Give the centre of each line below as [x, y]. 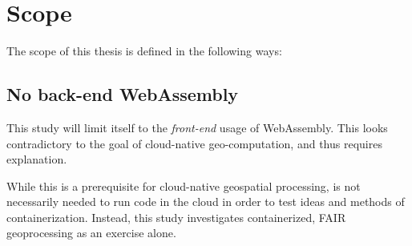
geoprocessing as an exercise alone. [91, 233]
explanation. [37, 159]
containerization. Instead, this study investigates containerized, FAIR [176, 217]
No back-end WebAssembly [123, 94]
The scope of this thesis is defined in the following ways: [144, 51]
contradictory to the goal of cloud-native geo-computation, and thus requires [194, 143]
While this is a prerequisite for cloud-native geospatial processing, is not [184, 186]
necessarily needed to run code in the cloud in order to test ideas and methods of [206, 202]
